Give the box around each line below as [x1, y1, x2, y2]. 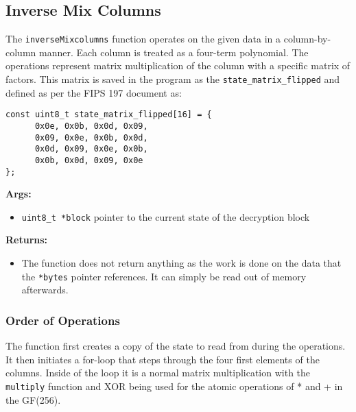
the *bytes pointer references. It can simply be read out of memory [21, 269, 307, 283]
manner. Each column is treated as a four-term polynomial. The [38, 45, 309, 59]
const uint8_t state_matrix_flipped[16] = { [5, 110, 212, 120]
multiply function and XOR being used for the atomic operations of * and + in [5, 378, 343, 393]
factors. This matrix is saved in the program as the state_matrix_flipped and [5, 72, 340, 86]
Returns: [5, 232, 48, 247]
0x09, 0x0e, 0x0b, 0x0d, [34, 132, 148, 143]
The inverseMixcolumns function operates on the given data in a [5, 32, 281, 46]
